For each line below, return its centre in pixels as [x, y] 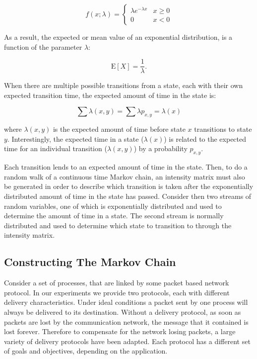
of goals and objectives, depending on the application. [86, 351]
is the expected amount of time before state [119, 129]
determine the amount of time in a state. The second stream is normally [114, 216]
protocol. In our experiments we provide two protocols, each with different [117, 292]
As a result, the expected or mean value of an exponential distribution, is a [118, 37]
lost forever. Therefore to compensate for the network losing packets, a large [120, 331]
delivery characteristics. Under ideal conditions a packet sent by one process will [126, 302]
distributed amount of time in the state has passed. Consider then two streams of [128, 196]
